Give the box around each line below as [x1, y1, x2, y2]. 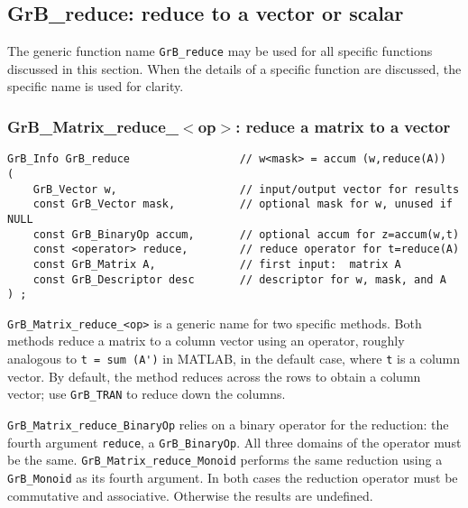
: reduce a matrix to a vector [235, 115, 451, 137]
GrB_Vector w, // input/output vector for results [32, 182, 460, 196]
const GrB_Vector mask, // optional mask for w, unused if [32, 198, 453, 211]
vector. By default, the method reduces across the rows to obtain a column [7, 366, 421, 385]
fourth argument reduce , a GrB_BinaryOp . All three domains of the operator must [7, 432, 462, 451]
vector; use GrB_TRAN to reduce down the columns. [7, 384, 286, 403]
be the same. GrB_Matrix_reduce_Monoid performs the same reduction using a [7, 450, 443, 469]
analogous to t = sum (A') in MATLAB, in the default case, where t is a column [7, 349, 461, 368]
